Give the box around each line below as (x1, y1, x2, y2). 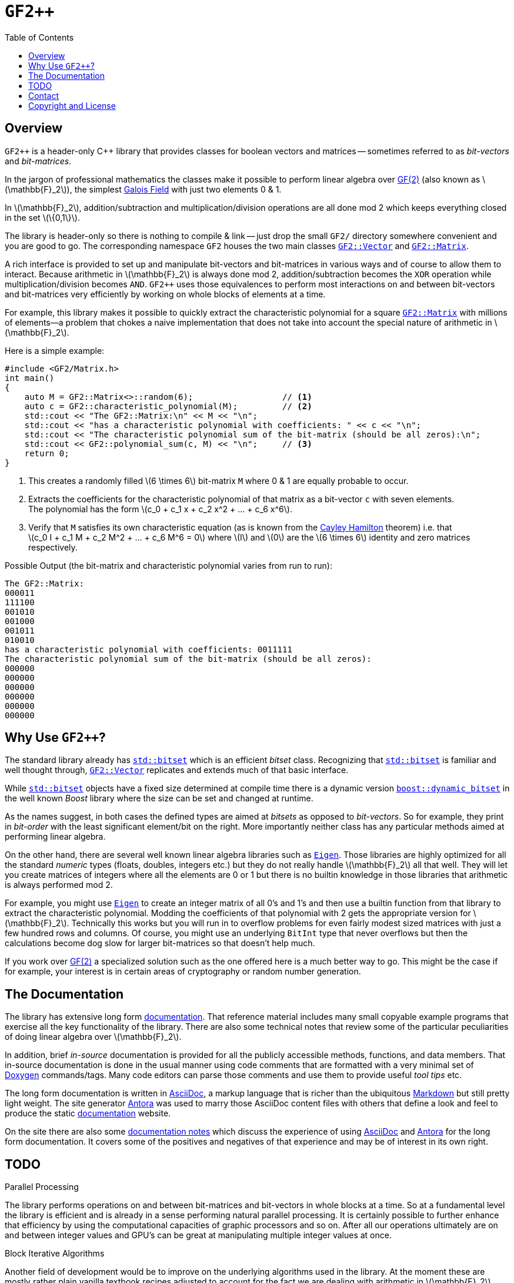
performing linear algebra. (5, 831, 106, 842)
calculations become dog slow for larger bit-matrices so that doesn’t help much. (5, 938, 315, 949)
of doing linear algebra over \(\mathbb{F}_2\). (5, 1032, 182, 1042)
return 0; (24, 448, 69, 458)
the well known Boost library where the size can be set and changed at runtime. (5, 793, 313, 804)
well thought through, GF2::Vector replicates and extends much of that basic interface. (5, 765, 349, 775)
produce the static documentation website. (5, 1108, 171, 1119)
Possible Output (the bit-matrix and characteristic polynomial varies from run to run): (5, 560, 332, 571)
